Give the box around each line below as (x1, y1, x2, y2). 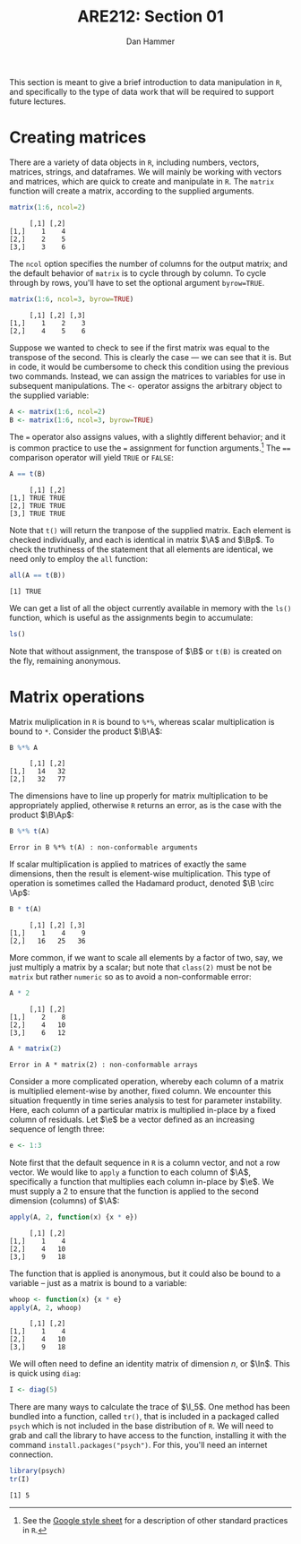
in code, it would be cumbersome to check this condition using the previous (9, 361, 289, 372)
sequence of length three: (9, 1123, 105, 1134)
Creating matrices (9, 127, 147, 148)
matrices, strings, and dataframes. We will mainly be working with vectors (9, 166, 282, 177)
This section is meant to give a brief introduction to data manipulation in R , (9, 76, 283, 87)
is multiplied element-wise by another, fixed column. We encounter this (9, 1085, 271, 1096)
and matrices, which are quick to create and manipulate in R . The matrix (9, 176, 275, 186)
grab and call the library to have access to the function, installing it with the (9, 1430, 287, 1441)
